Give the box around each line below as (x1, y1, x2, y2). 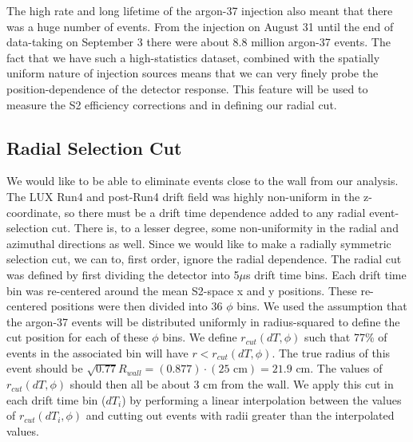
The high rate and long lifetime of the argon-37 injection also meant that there (6, 2, 393, 18)
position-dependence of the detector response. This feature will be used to (6, 80, 368, 97)
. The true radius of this (272, 344, 391, 361)
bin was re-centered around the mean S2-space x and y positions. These (6, 282, 357, 298)
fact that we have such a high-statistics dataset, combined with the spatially (6, 49, 380, 65)
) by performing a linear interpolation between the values (121, 391, 402, 408)
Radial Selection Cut (6, 135, 182, 160)
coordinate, (6, 203, 62, 220)
